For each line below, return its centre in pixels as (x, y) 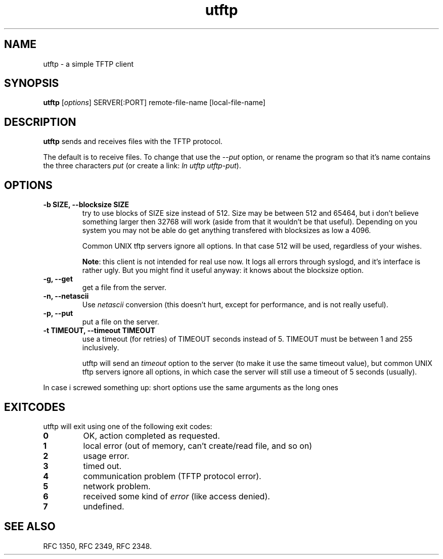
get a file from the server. (124, 288)
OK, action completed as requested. (151, 435)
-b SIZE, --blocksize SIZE (86, 205)
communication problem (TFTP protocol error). (172, 476)
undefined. (104, 506)
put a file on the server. (121, 322)
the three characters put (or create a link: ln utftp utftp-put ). (142, 166)
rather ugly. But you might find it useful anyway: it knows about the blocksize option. (223, 270)
